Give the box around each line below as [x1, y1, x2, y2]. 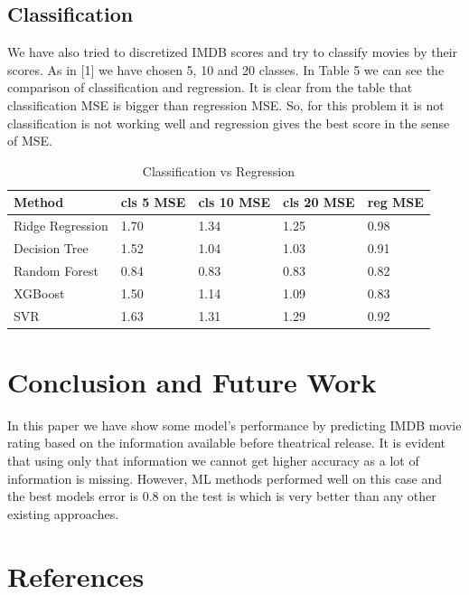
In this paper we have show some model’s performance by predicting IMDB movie [7, 415, 462, 434]
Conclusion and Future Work [7, 363, 377, 400]
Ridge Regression [14, 216, 108, 235]
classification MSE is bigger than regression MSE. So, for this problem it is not [7, 95, 445, 114]
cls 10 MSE [198, 193, 270, 212]
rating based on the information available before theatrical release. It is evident [7, 433, 446, 452]
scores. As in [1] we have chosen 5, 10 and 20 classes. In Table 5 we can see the [7, 60, 445, 79]
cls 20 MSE [283, 193, 355, 212]
